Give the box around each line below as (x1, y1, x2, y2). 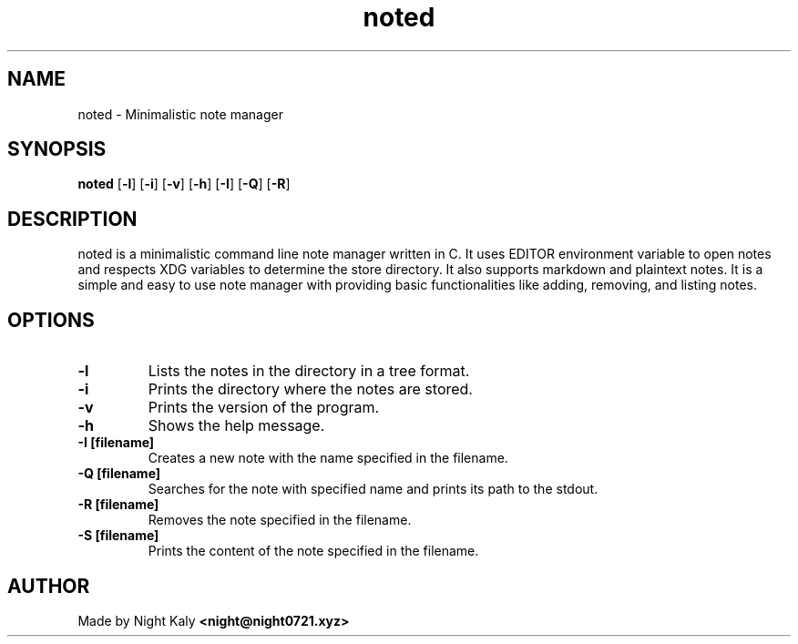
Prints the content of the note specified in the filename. (148, 543, 479, 559)
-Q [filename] (77, 465, 161, 482)
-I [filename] (77, 434, 155, 451)
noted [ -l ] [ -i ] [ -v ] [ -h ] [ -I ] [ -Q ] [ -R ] (77, 176, 291, 192)
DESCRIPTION (7, 207, 138, 230)
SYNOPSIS (7, 138, 107, 161)
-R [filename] (77, 496, 159, 513)
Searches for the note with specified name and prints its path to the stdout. (148, 481, 598, 497)
